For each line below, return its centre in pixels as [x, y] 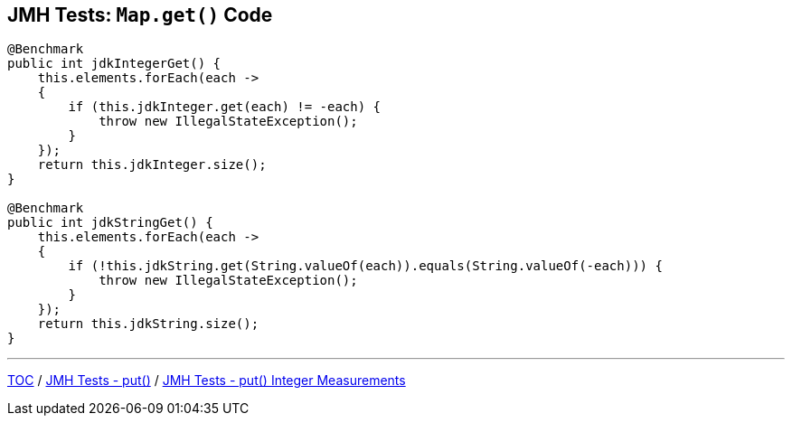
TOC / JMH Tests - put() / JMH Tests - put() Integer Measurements [207, 381]
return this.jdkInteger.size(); [152, 165]
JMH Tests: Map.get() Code [140, 15]
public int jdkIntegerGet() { [114, 64]
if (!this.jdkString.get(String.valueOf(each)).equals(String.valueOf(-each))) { [365, 266]
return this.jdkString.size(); [148, 324]
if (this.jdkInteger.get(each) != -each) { [225, 107]
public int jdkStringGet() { [110, 223]
